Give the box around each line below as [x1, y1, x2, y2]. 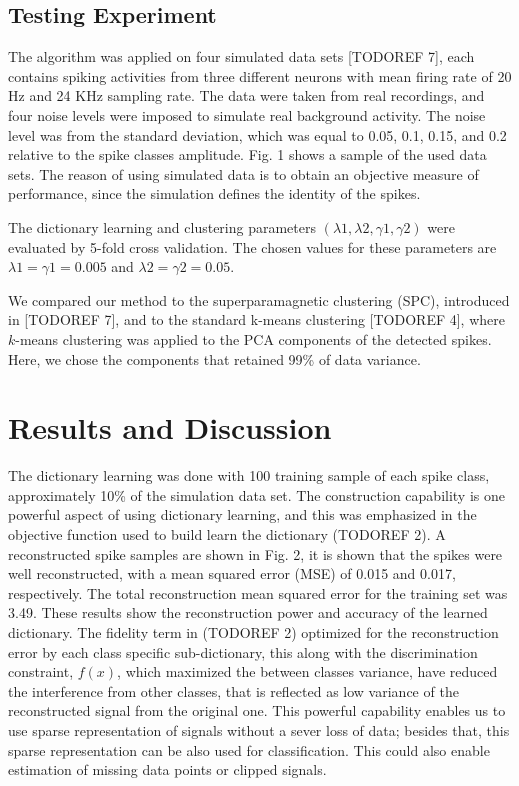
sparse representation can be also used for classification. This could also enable [8, 739, 490, 760]
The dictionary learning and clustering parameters [8, 216, 316, 237]
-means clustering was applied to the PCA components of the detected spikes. [15, 328, 492, 349]
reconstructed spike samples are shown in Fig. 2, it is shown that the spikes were [8, 543, 503, 564]
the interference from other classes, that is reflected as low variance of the [8, 680, 459, 701]
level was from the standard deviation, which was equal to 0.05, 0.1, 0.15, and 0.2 [8, 124, 507, 145]
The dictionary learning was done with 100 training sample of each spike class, [8, 465, 490, 486]
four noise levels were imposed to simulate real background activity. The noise [8, 104, 486, 125]
